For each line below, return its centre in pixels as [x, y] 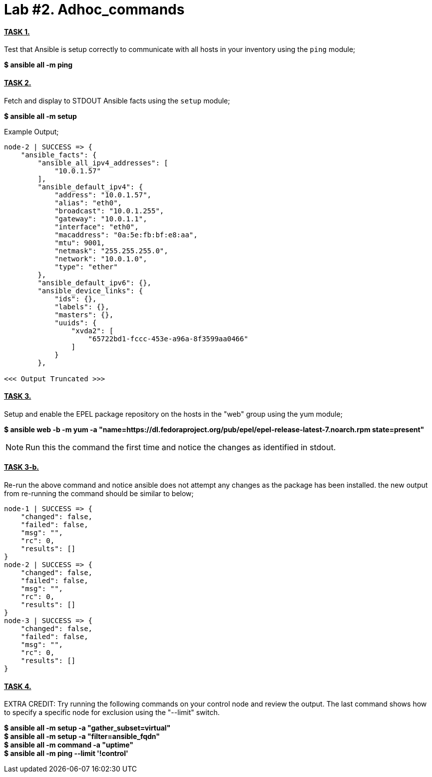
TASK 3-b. [21, 467]
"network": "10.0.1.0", [101, 259]
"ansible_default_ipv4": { [90, 187]
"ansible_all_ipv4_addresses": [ [103, 163]
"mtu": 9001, [80, 243]
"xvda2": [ [92, 331]
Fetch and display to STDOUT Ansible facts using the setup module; [117, 100]
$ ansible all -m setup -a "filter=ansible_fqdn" [82, 737]
